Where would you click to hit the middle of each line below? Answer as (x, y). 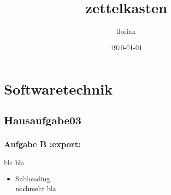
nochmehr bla (36, 188)
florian (126, 31)
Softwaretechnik (58, 89)
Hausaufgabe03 (43, 120)
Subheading (33, 179)
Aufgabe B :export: (43, 144)
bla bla (14, 162)
